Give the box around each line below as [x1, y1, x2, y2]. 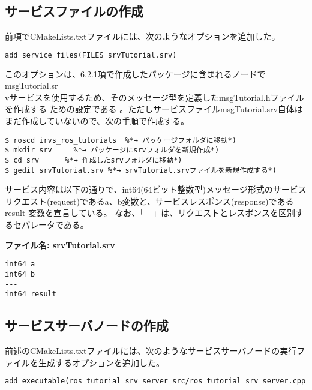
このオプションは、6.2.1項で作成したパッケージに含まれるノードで [5, 67, 266, 80]
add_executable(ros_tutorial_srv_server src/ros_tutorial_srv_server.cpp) [5, 377, 310, 386]
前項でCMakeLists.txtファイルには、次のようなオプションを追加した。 [5, 30, 280, 43]
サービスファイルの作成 [5, 2, 143, 20]
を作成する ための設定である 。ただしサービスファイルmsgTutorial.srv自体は [5, 103, 303, 115]
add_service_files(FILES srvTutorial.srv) [5, 50, 177, 59]
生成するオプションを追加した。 [38, 356, 164, 368]
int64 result [5, 290, 56, 299]
